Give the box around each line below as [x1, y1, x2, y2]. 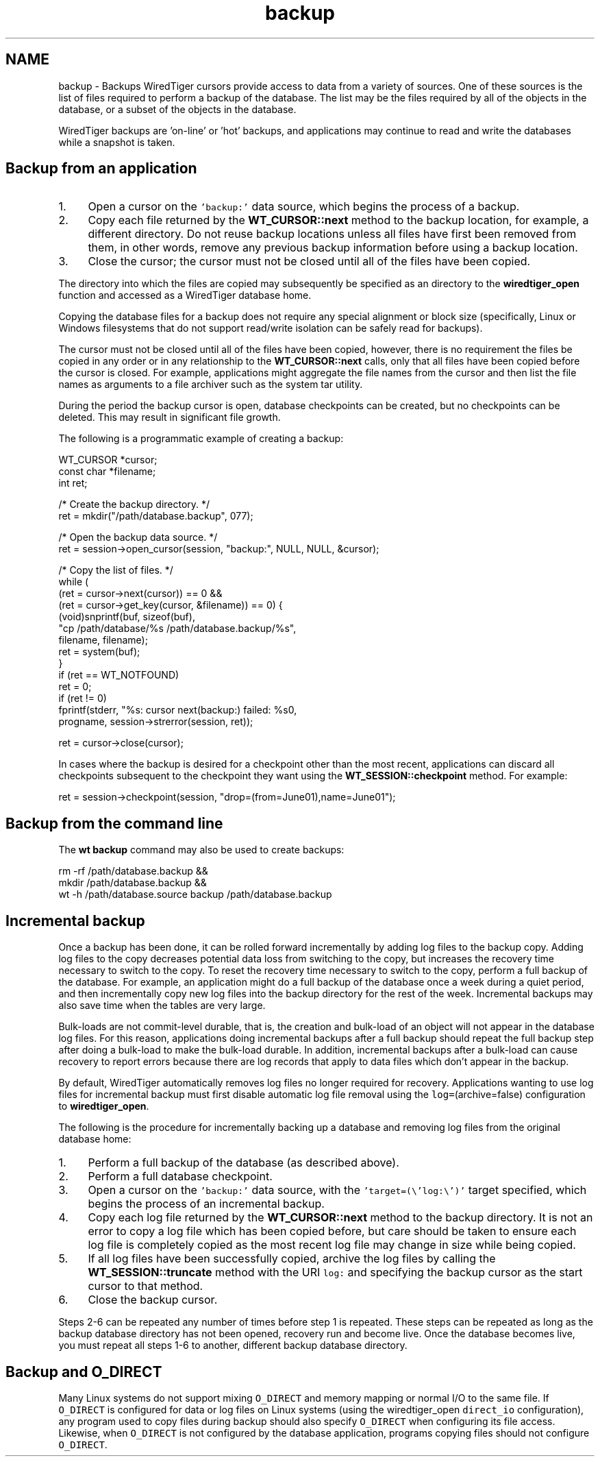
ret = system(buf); [58, 646, 140, 658]
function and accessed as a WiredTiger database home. [58, 289, 312, 302]
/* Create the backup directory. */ [58, 498, 210, 511]
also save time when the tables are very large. [58, 999, 266, 1012]
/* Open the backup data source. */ [58, 531, 218, 544]
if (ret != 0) [58, 692, 107, 705]
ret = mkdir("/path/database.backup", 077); [58, 510, 253, 522]
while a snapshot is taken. [58, 136, 175, 148]
